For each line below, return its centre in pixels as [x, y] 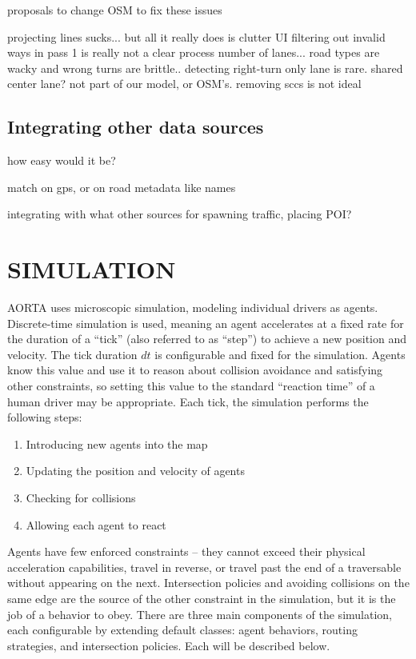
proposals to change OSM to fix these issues [115, 10]
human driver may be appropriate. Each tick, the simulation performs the [188, 401]
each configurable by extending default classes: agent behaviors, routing [182, 630]
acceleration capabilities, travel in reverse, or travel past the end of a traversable [204, 567]
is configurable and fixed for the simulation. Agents [280, 354]
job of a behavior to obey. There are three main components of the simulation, [200, 614]
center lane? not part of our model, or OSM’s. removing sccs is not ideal [184, 84]
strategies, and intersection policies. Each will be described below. [169, 645]
